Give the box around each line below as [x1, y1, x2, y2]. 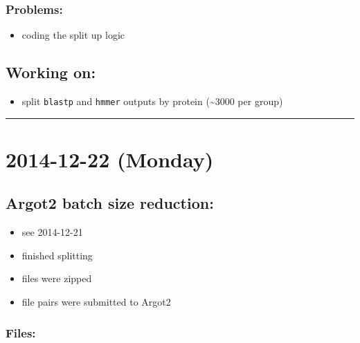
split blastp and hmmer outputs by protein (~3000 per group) [21, 94, 283, 109]
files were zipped [21, 271, 92, 286]
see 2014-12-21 [21, 225, 83, 239]
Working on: [6, 62, 96, 83]
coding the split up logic [21, 28, 125, 42]
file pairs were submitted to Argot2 [21, 295, 171, 309]
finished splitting [21, 248, 93, 262]
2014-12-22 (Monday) [6, 145, 214, 173]
